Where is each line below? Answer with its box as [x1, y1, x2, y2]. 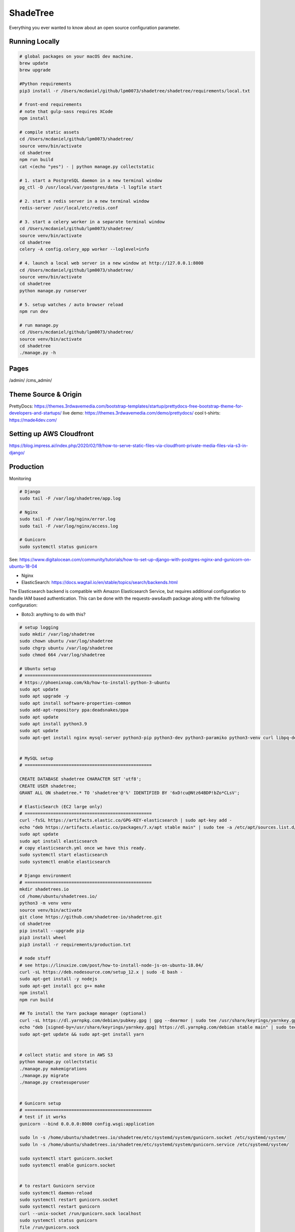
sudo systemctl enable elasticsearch [19, 859, 111, 864]
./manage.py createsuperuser [19, 1080, 90, 1085]
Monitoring [9, 476, 31, 481]
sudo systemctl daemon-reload [19, 1190, 92, 1196]
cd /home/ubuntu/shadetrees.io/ [19, 893, 98, 899]
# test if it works [19, 1114, 66, 1120]
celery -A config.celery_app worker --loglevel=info [19, 246, 149, 252]
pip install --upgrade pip [19, 928, 85, 933]
